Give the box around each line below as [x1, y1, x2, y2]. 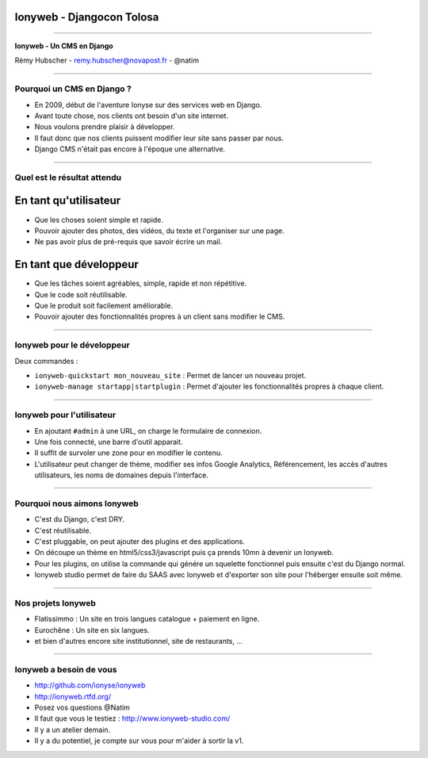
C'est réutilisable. [34, 526, 91, 535]
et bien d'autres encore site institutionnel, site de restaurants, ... [34, 637, 243, 646]
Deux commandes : [14, 356, 78, 366]
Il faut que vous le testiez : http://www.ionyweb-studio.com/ [34, 714, 231, 723]
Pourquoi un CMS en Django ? [14, 83, 132, 94]
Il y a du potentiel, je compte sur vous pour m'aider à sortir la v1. [34, 736, 244, 745]
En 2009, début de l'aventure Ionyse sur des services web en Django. [34, 100, 262, 109]
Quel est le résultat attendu [14, 171, 122, 182]
